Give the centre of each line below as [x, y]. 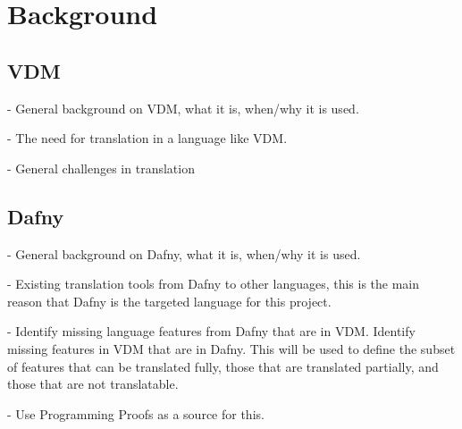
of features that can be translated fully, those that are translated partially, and [223, 366]
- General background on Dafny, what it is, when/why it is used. [184, 253]
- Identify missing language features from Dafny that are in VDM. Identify [211, 331]
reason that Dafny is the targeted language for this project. [169, 301]
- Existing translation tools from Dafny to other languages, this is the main [214, 284]
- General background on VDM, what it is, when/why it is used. [183, 108]
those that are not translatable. [93, 384]
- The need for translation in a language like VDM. [147, 138]
